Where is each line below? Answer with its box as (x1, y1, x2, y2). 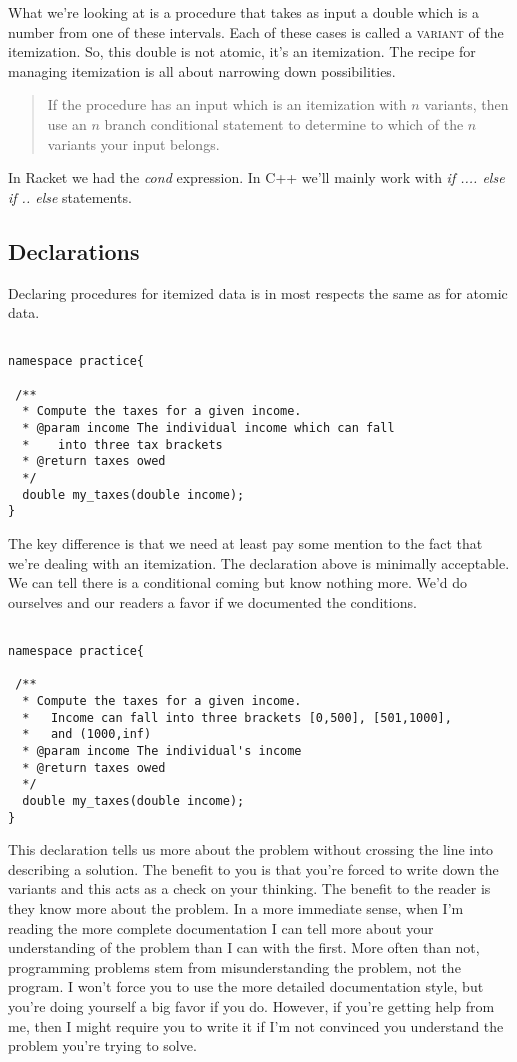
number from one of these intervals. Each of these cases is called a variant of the (8, 21, 504, 42)
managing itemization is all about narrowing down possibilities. (8, 60, 396, 81)
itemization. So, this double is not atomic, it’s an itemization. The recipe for (8, 41, 476, 62)
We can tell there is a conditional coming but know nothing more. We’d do (8, 572, 468, 593)
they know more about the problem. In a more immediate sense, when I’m (8, 897, 464, 918)
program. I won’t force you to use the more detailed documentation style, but (8, 976, 484, 997)
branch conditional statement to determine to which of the (104, 113, 464, 134)
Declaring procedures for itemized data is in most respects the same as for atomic (8, 282, 508, 303)
